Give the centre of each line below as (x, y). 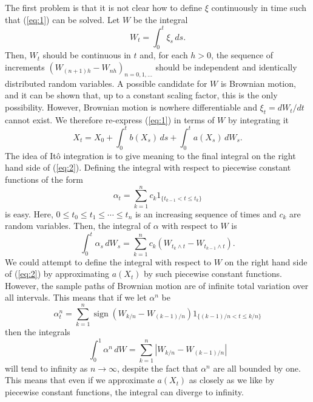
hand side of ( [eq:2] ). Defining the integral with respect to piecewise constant (148, 167)
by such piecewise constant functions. (213, 274)
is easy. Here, (29, 213)
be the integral (160, 19)
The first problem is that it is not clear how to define (104, 7)
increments (25, 67)
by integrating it (258, 119)
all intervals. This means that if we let (76, 297)
